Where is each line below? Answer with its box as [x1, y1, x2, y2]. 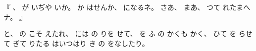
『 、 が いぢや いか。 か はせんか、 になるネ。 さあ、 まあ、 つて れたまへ [3, 2, 251, 12]
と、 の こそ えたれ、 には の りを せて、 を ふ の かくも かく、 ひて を [3, 28, 237, 39]
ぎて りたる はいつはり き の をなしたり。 [12, 38, 149, 48]
